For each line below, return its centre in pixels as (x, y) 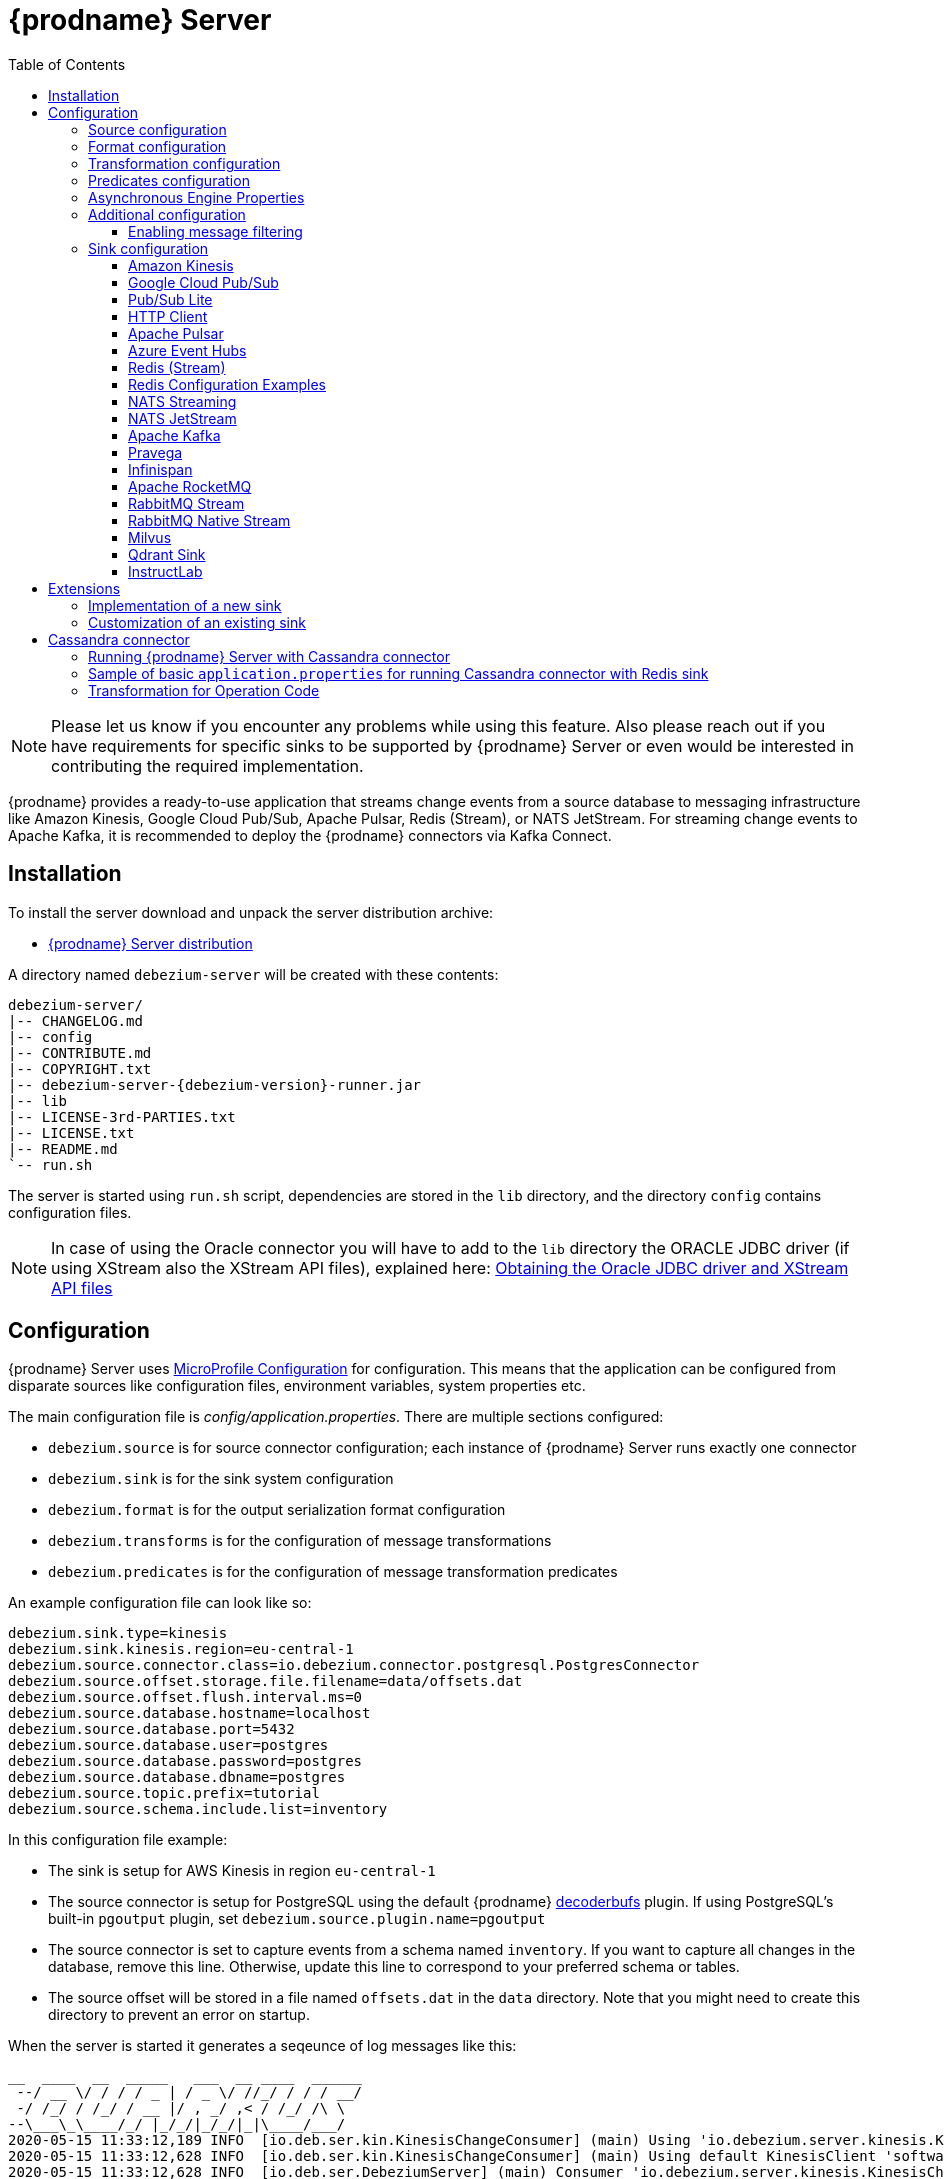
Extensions (84, 588)
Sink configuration (148, 248)
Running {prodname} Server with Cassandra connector (269, 656)
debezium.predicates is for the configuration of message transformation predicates (333, 1572)
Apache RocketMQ (190, 486)
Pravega (155, 452)
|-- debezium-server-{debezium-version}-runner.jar (215, 1084)
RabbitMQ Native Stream (209, 520)
